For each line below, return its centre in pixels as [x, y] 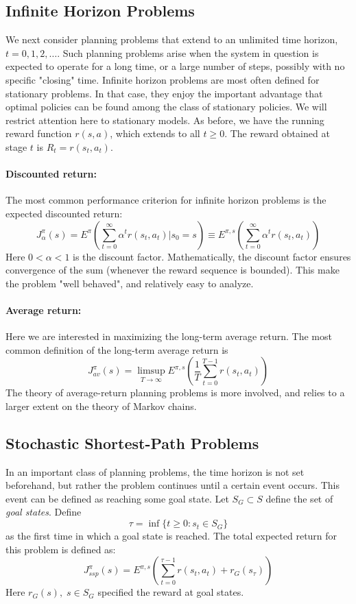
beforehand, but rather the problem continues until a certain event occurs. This [173, 485]
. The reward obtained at [277, 133]
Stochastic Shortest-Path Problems [132, 443]
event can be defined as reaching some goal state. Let [117, 498]
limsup [151, 371]
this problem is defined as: [61, 549]
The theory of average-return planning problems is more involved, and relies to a [175, 392]
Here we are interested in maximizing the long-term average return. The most [169, 336]
